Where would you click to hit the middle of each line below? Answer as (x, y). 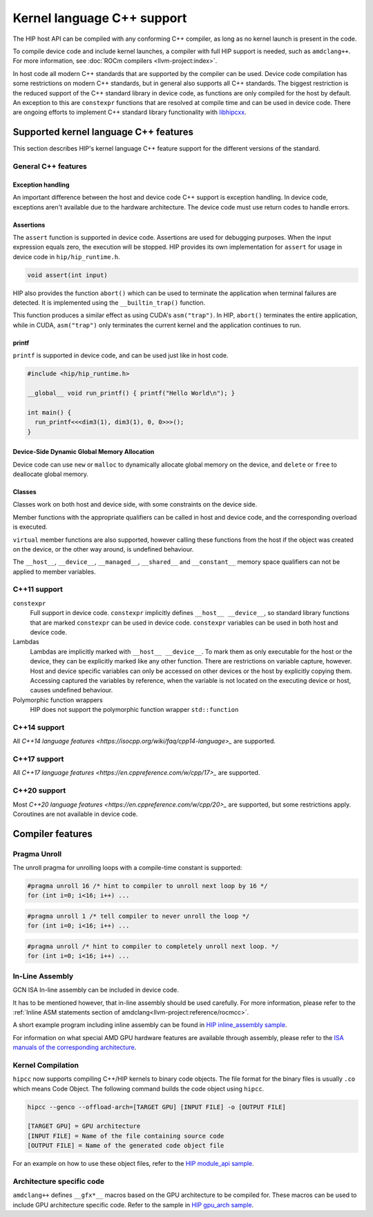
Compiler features (53, 834)
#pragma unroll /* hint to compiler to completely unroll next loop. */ (153, 946)
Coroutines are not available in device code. (75, 814)
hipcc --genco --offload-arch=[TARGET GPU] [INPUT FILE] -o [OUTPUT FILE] (157, 1107)
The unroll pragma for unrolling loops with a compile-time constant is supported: (127, 868)
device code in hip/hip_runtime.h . (66, 256)
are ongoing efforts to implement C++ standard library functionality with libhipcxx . (130, 112)
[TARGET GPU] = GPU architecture (84, 1126)
